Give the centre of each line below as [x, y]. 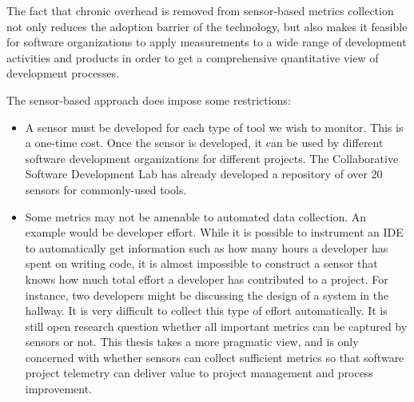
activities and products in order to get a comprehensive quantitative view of [193, 57]
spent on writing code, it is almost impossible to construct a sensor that [201, 263]
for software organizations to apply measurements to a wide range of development [207, 42]
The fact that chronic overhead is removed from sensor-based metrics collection [200, 10]
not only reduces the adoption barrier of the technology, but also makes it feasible [207, 26]
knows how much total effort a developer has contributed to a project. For [207, 279]
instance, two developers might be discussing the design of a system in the [207, 295]
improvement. [59, 389]
